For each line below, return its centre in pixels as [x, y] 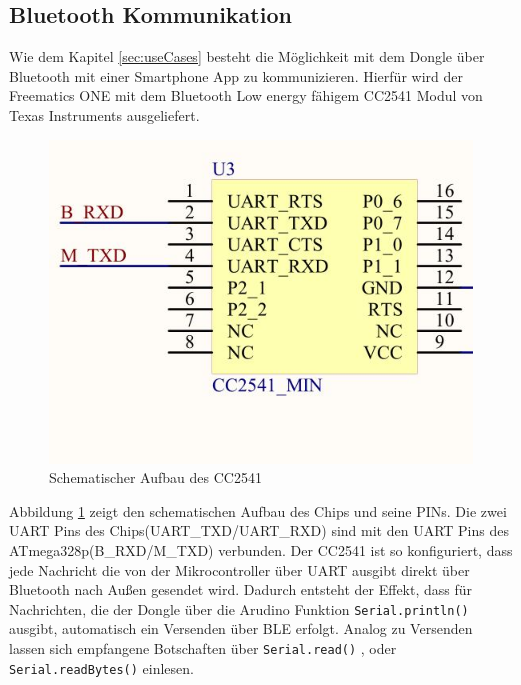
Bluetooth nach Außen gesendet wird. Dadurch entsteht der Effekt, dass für [241, 589]
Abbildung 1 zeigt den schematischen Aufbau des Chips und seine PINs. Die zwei [258, 510]
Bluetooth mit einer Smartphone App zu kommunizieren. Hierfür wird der [236, 75]
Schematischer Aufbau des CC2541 [155, 477]
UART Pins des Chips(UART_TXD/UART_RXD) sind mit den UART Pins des [259, 530]
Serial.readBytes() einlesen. [101, 667]
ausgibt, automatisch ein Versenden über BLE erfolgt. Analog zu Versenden [241, 628]
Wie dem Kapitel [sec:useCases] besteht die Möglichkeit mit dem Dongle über [247, 56]
